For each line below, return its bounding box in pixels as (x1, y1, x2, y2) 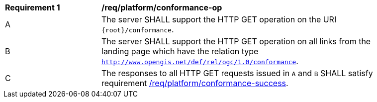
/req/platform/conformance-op (101, 2, 222, 12)
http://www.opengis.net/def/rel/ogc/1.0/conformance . (101, 56, 298, 66)
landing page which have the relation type (101, 46, 259, 56)
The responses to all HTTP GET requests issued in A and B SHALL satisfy (101, 68, 373, 78)
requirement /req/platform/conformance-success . (101, 78, 288, 88)
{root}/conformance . (101, 24, 174, 34)
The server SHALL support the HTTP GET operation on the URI (101, 14, 337, 24)
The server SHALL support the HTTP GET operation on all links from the (101, 36, 371, 46)
